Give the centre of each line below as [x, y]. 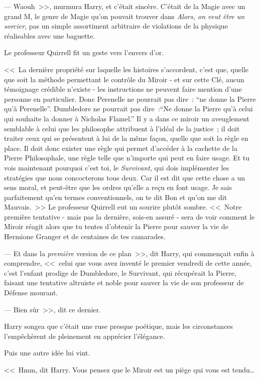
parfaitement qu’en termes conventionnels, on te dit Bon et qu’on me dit [116, 197]
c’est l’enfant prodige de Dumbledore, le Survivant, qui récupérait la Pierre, [120, 272]
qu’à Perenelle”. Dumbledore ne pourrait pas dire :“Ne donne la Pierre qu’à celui [128, 109]
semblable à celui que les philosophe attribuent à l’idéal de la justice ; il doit [122, 128]
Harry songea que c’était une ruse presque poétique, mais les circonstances [119, 326]
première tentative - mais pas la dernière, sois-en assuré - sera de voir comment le [129, 216]
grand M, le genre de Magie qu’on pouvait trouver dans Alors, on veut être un [124, 16]
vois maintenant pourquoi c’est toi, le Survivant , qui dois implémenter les [117, 167]
